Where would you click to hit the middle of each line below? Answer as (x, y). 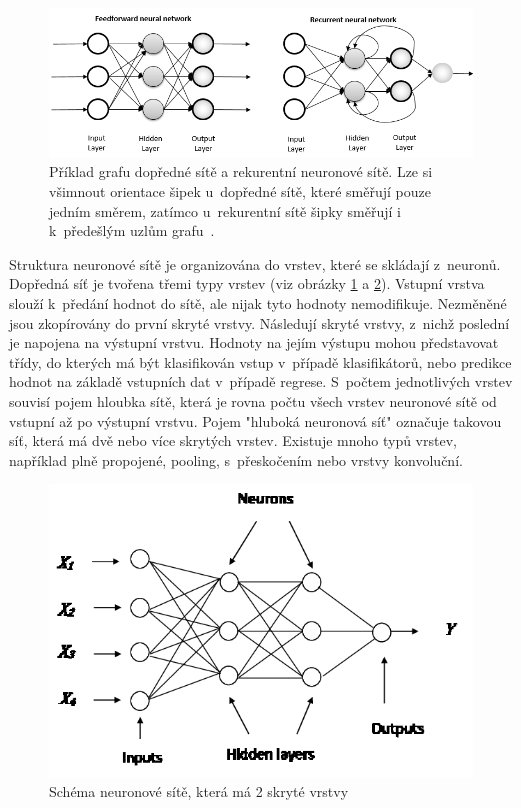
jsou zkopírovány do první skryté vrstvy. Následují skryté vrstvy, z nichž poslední (259, 322)
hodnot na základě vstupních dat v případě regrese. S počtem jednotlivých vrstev (261, 381)
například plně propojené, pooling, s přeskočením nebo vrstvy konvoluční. (236, 459)
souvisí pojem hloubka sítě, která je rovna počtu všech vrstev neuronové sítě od (253, 401)
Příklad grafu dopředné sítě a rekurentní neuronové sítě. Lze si (241, 171)
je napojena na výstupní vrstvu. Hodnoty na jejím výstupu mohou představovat (254, 342)
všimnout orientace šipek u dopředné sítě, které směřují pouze (240, 191)
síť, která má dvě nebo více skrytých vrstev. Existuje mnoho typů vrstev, (233, 440)
